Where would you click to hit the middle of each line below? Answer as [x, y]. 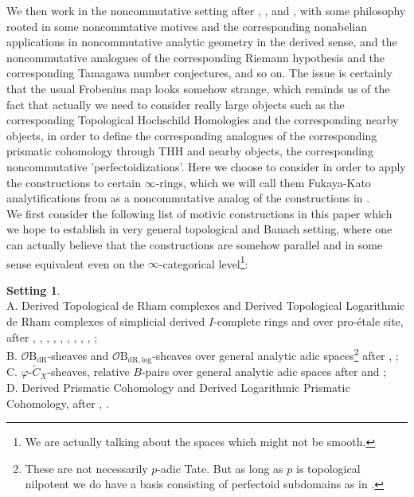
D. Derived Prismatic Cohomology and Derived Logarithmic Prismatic [178, 387]
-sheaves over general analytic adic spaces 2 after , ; [275, 354]
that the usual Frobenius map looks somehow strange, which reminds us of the [198, 88]
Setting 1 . [33, 290]
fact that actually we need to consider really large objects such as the [176, 104]
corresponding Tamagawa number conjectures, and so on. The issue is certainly [199, 73]
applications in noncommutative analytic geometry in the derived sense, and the [202, 42]
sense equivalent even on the [76, 263]
